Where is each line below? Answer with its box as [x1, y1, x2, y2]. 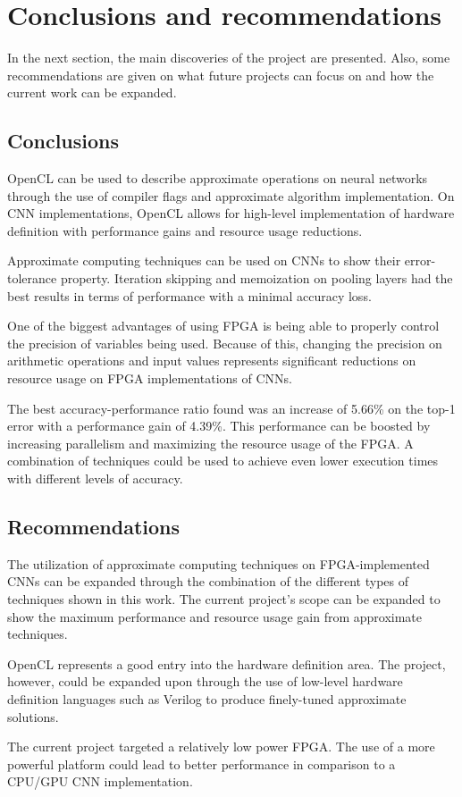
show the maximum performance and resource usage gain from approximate [7, 607, 423, 625]
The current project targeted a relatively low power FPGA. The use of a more [7, 737, 435, 756]
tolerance [7, 269, 57, 288]
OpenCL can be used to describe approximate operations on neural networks [7, 169, 428, 188]
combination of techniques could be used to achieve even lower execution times [7, 451, 439, 470]
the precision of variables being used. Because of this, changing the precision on [7, 333, 442, 352]
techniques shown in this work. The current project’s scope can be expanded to [7, 590, 441, 608]
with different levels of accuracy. [7, 469, 183, 488]
